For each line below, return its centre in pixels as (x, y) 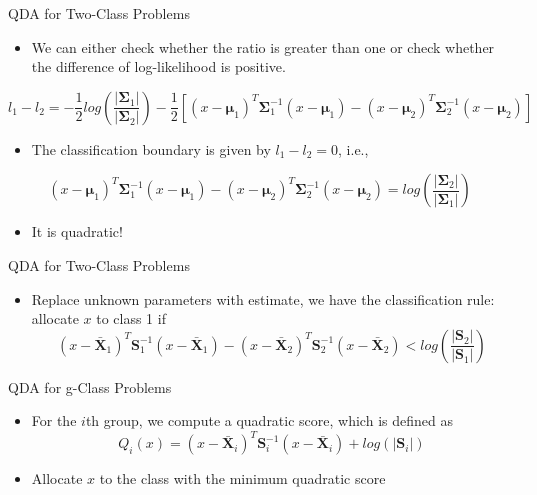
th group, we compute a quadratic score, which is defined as (269, 420)
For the (54, 420)
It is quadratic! (77, 231)
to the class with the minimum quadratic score (242, 478)
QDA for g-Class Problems (90, 386)
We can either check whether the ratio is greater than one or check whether (263, 46)
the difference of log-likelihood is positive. (158, 66)
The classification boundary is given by (151, 148)
